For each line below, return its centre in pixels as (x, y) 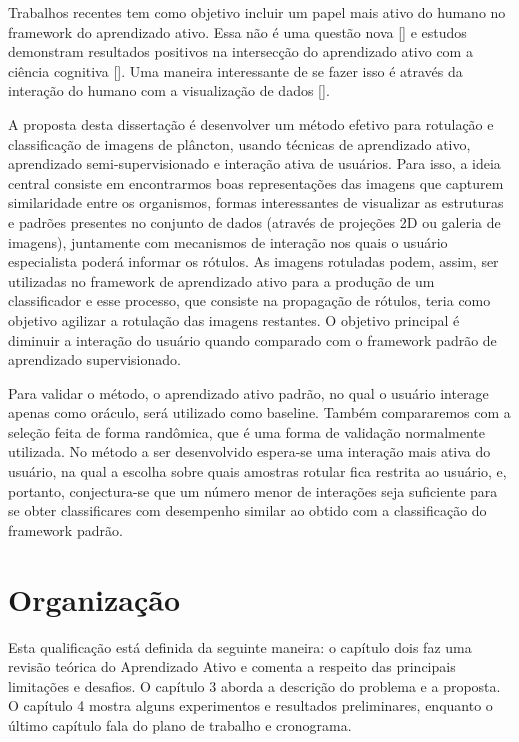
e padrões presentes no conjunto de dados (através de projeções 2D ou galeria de (254, 221)
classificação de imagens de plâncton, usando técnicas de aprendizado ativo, (239, 143)
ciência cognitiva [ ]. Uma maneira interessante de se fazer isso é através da (235, 70)
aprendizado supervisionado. (94, 359)
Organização (94, 598)
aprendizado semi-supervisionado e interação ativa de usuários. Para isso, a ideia (254, 163)
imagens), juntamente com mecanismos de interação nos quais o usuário (228, 241)
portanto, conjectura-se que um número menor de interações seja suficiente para (253, 490)
